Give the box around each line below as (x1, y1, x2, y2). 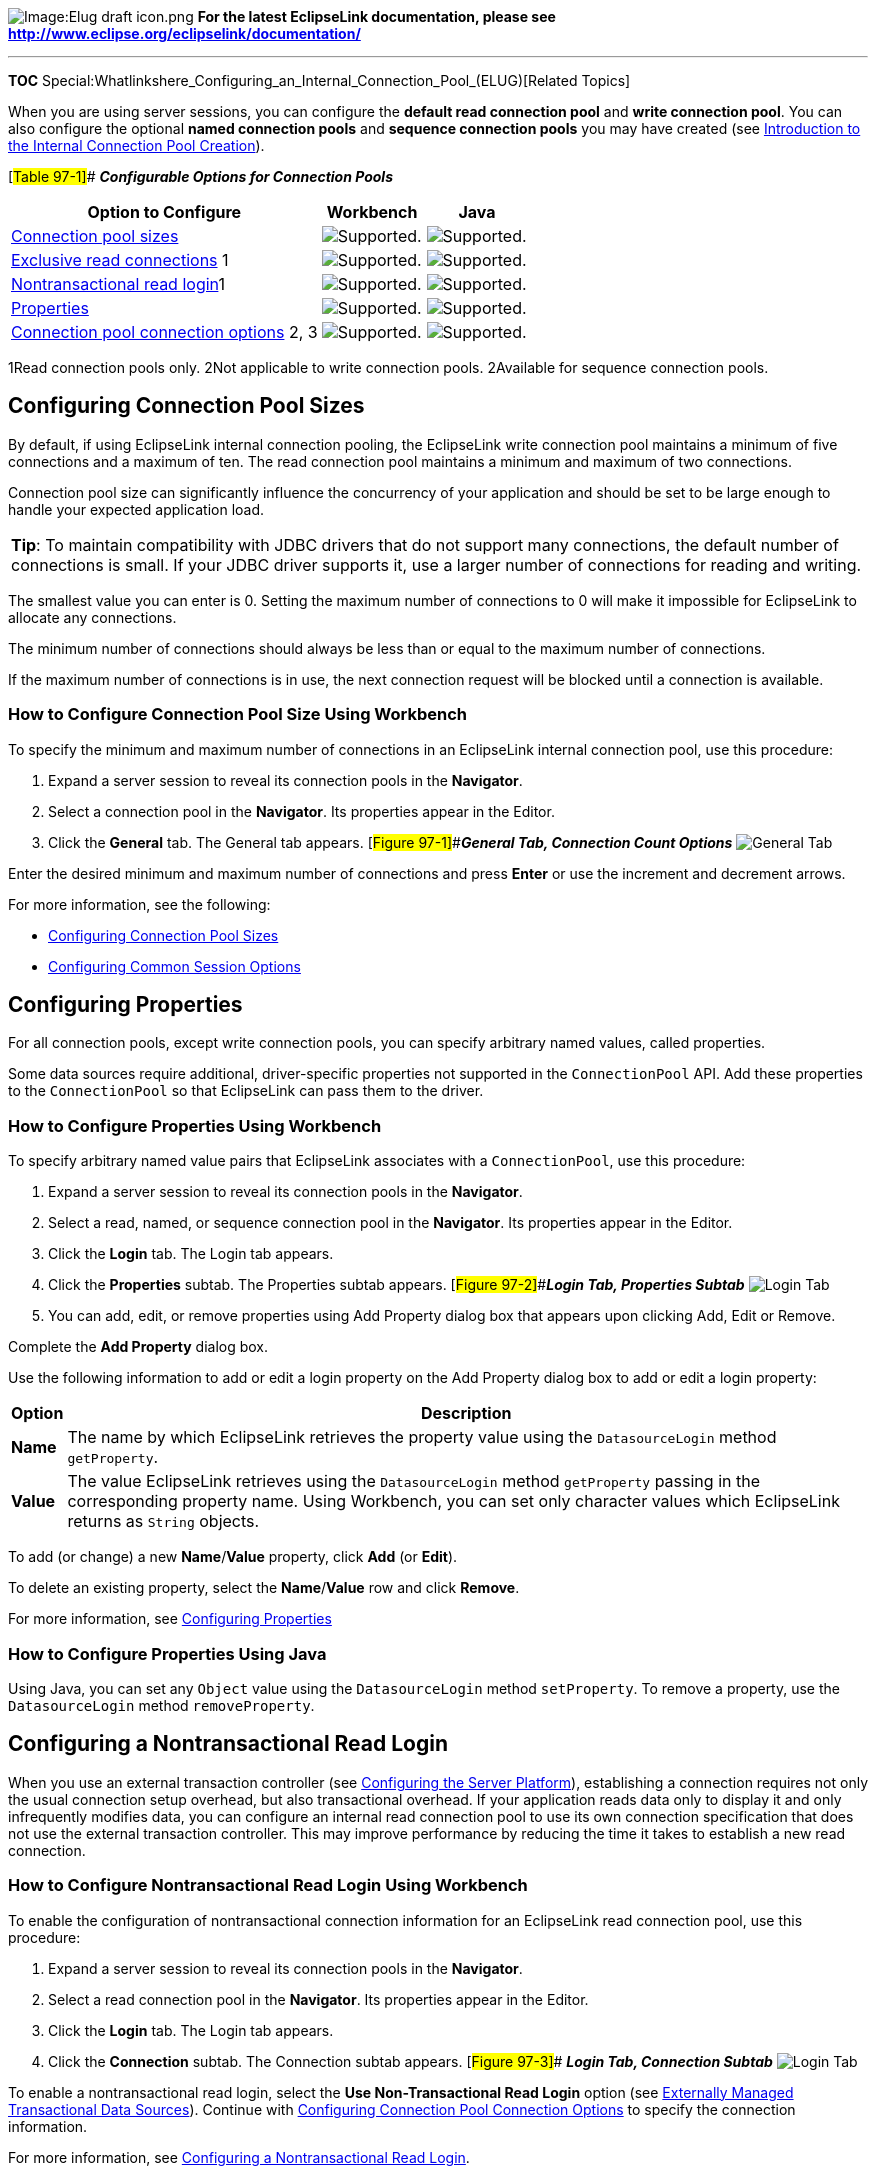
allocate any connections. (8, 608, 177, 626)
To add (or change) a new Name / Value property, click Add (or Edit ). (8, 1548, 458, 1566)
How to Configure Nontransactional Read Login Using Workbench (8, 1875, 528, 1896)
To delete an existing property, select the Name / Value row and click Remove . (8, 1579, 520, 1597)
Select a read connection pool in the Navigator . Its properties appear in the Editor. (48, 1990, 589, 2008)
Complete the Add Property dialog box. (8, 1338, 269, 1356)
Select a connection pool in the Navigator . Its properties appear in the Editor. (48, 802, 555, 820)
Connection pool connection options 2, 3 (11, 322, 318, 342)
